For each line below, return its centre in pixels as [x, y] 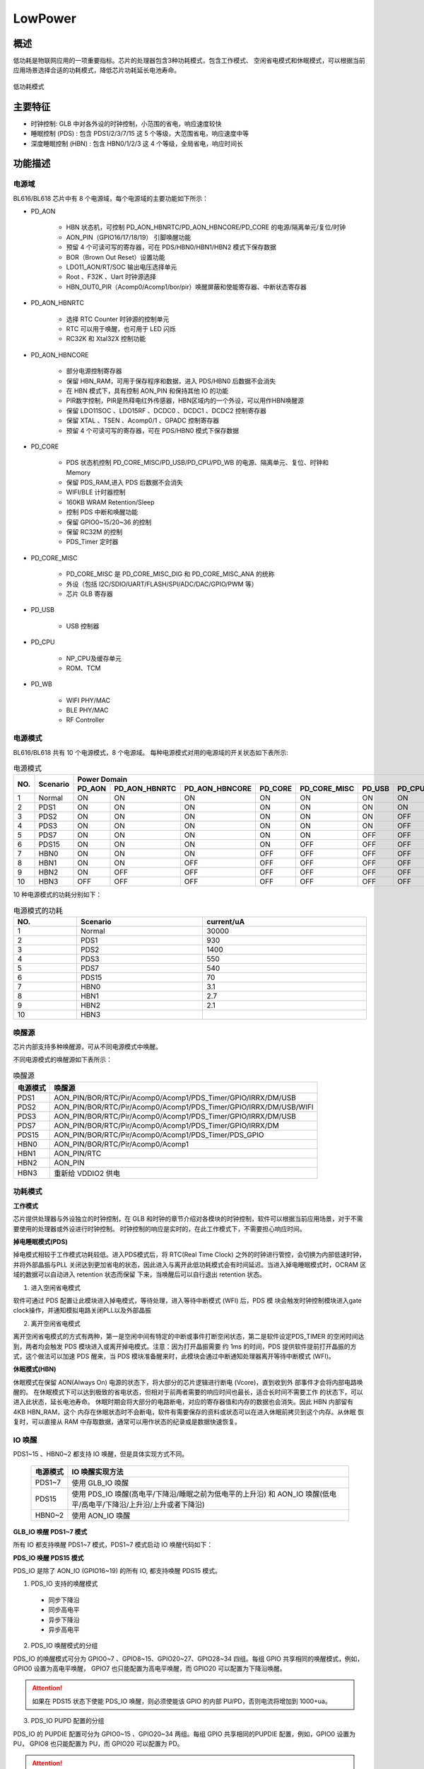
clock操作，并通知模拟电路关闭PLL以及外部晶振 [82, 1310]
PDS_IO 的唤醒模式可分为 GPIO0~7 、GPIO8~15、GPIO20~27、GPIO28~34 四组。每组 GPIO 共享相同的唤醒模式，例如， [188, 1659]
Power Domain [102, 780]
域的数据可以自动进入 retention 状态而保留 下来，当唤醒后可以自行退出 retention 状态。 [140, 1274]
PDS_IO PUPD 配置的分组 [67, 1721]
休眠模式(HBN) [35, 1369]
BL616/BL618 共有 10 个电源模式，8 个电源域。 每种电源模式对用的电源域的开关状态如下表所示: [151, 752]
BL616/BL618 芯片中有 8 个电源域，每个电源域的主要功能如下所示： [111, 198]
